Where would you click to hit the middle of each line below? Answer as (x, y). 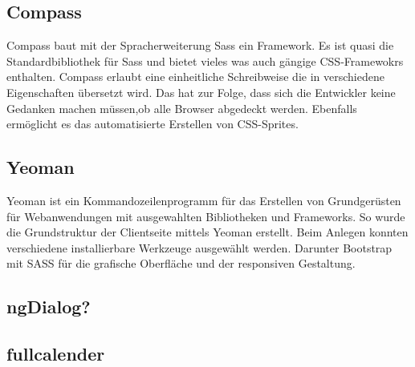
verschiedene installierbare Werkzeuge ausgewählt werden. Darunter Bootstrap (199, 247)
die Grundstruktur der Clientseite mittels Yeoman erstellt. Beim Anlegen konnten (207, 232)
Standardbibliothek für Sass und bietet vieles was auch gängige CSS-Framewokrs (205, 60)
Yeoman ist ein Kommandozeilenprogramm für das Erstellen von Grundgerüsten (204, 200)
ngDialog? (49, 307)
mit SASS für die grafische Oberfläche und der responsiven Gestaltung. (181, 263)
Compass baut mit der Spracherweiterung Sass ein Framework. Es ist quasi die (200, 45)
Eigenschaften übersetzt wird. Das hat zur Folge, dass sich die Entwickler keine (201, 92)
